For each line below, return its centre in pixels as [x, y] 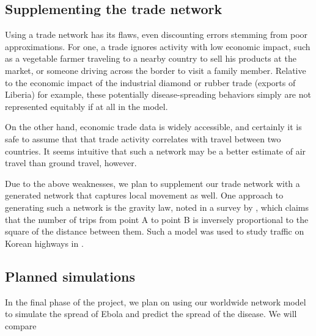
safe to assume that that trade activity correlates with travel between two [143, 138]
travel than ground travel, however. [71, 163]
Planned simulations [70, 276]
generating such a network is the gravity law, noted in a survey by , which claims [157, 207]
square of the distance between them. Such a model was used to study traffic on [155, 231]
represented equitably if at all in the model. [86, 106]
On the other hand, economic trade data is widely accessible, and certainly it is [153, 127]
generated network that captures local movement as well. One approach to [144, 195]
